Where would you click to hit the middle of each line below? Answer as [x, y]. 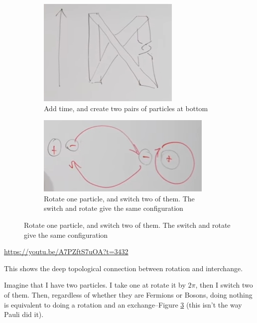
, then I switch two [224, 285]
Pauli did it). [24, 314]
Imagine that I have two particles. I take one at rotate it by [95, 285]
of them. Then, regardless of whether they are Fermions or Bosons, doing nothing [128, 294]
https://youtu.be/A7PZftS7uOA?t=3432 [66, 251]
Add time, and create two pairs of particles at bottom [126, 108]
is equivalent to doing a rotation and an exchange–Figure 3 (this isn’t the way [123, 304]
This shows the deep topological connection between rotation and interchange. [124, 268]
